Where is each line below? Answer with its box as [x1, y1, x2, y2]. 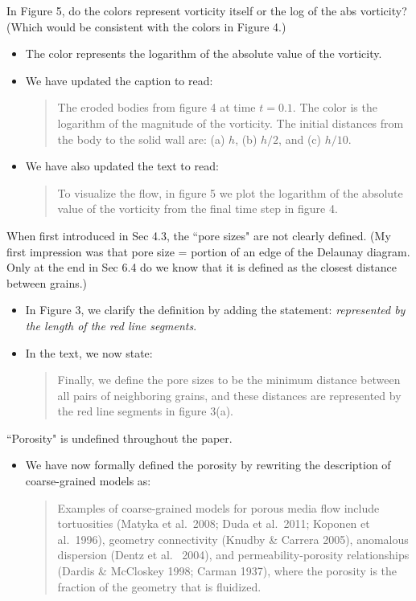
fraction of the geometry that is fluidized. [57, 578, 262, 595]
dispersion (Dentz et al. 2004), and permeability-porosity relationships [57, 546, 410, 563]
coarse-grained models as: [25, 472, 151, 489]
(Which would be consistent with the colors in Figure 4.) [6, 18, 286, 35]
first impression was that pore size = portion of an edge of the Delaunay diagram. [6, 243, 410, 260]
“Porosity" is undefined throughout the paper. [6, 429, 233, 446]
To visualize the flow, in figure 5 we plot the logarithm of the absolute [57, 184, 403, 201]
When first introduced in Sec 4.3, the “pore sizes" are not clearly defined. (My [6, 227, 391, 243]
